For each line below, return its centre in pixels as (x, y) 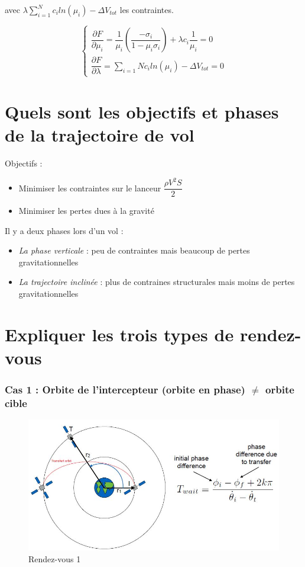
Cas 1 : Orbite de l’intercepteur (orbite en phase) (125, 390)
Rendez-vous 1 (55, 558)
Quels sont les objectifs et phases (142, 111)
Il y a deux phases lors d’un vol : (64, 230)
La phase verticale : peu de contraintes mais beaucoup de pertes (134, 250)
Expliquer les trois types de (119, 334)
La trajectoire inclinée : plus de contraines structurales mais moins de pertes (157, 282)
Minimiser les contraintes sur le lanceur (90, 188)
